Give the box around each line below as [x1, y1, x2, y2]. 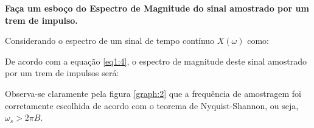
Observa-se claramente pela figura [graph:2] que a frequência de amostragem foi [5, 87, 301, 99]
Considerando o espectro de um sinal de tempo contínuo [5, 34, 215, 47]
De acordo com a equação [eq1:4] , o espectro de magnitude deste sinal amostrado [5, 54, 307, 67]
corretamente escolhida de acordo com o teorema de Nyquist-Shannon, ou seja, [5, 99, 299, 112]
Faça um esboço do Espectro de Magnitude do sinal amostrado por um [5, 2, 309, 14]
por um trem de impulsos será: [5, 66, 119, 79]
